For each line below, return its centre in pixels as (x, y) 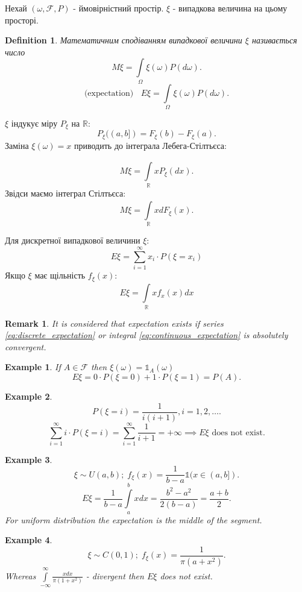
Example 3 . (29, 459)
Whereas (20, 575)
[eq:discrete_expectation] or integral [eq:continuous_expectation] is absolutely (146, 335)
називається (274, 40)
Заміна (17, 145)
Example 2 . (29, 396)
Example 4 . (29, 540)
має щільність (60, 275)
